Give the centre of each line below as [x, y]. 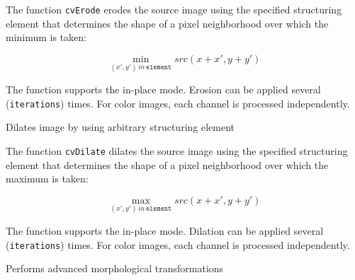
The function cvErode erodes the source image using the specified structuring [174, 9]
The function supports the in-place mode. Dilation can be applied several [165, 230]
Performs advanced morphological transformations [115, 268]
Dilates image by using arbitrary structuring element [120, 127]
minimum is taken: [46, 37]
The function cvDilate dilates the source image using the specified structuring [177, 150]
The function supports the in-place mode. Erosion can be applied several [163, 89]
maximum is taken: [47, 179]
